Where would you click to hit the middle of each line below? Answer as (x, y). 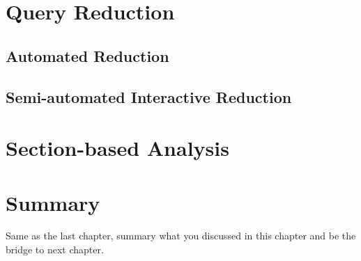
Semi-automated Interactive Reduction (149, 96)
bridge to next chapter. (55, 250)
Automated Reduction (87, 55)
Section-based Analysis (117, 148)
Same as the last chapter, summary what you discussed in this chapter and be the (181, 236)
